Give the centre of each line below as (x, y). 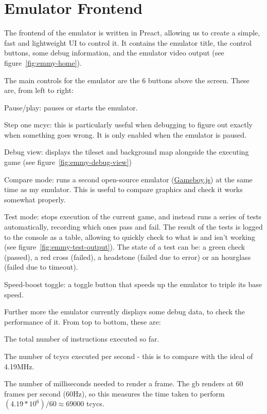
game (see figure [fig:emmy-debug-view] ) (68, 162)
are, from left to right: (39, 90)
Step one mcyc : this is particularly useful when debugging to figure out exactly (129, 125)
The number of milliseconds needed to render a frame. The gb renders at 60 (124, 383)
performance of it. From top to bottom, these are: (83, 321)
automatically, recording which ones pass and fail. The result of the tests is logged (133, 227)
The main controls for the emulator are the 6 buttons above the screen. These (127, 80)
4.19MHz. (19, 366)
